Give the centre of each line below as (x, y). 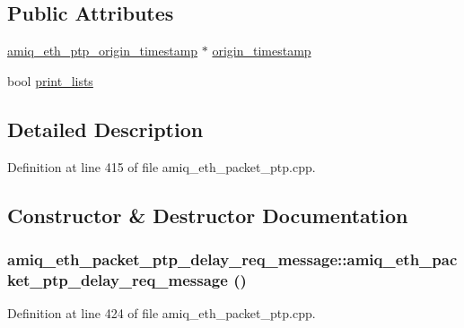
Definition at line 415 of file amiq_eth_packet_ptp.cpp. (162, 166)
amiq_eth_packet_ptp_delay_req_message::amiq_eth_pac (232, 259)
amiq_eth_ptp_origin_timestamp (103, 51)
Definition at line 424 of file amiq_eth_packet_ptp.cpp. (162, 313)
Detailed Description (105, 129)
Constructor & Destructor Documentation (208, 215)
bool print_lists (50, 80)
